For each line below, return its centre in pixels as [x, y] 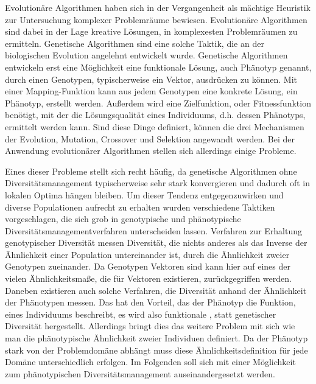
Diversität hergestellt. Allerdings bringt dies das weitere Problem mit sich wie [150, 326]
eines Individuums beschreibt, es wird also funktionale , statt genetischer [141, 314]
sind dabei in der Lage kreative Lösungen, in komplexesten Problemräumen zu [151, 31]
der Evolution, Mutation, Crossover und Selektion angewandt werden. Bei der [150, 138]
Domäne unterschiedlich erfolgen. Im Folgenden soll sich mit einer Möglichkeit [150, 362]
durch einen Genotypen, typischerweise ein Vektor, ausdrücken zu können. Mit [151, 79]
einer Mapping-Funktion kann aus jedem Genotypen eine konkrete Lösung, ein [151, 91]
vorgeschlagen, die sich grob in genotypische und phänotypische [123, 219]
